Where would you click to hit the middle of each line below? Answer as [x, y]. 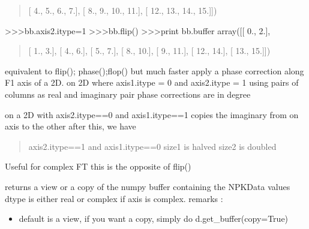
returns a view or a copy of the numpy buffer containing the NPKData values [148, 186]
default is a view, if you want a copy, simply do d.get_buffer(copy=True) [154, 219]
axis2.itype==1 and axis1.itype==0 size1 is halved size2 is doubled [152, 146]
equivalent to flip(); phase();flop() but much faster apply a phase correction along [154, 70]
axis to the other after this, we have [70, 126]
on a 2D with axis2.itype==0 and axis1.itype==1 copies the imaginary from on [152, 114]
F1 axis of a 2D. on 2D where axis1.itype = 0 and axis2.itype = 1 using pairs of [152, 82]
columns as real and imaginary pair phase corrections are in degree [128, 94]
